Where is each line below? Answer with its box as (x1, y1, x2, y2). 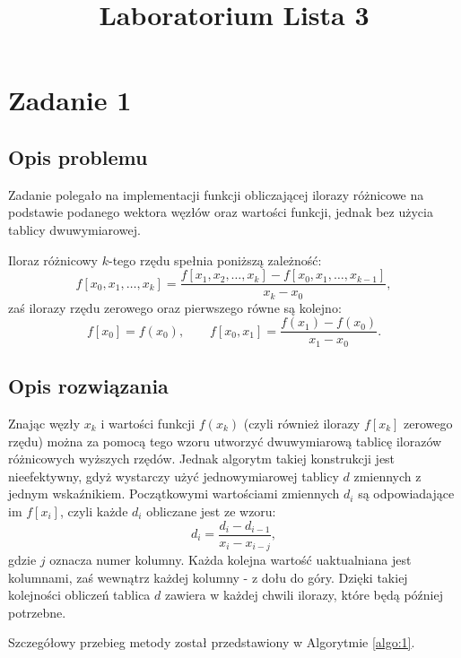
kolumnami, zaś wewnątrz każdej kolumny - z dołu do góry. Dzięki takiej (8, 567, 408, 586)
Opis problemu (8, 143, 148, 170)
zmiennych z (353, 466, 422, 485)
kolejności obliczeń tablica (8, 585, 151, 604)
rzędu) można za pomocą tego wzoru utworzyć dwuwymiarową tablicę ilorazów (8, 431, 442, 450)
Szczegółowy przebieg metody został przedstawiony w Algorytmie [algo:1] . (8, 633, 415, 652)
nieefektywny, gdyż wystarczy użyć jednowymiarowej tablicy (8, 466, 339, 485)
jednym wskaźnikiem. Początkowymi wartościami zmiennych (8, 484, 340, 503)
